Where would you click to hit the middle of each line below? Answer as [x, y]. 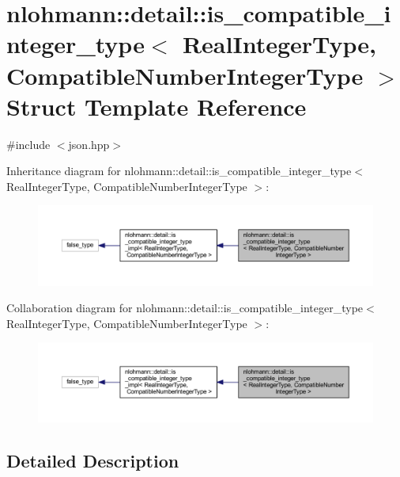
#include [28, 144]
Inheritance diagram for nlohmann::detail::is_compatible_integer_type [179, 171]
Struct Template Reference [157, 106]
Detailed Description [93, 461]
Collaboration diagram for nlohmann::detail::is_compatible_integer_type [185, 308]
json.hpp [89, 144]
